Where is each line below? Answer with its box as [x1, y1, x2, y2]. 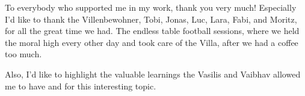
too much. [5, 48, 42, 60]
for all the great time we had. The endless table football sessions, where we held [5, 24, 300, 37]
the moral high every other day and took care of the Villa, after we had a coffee [5, 36, 298, 48]
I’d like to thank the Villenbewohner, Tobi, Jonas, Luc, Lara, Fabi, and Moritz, [5, 13, 297, 25]
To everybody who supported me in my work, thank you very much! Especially [5, 1, 297, 13]
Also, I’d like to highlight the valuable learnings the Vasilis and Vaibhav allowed [5, 67, 301, 80]
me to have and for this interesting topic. [5, 79, 156, 92]
